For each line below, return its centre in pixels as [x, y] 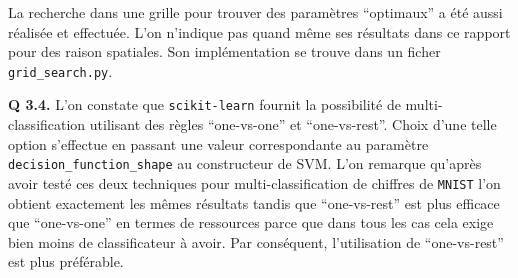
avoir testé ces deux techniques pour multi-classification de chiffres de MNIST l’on [254, 182]
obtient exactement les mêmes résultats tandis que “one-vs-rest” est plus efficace [254, 202]
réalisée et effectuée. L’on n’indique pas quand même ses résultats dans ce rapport [259, 31]
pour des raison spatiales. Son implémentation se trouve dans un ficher [224, 51]
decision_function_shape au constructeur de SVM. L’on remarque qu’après [245, 163]
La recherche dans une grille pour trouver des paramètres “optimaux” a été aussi [255, 12]
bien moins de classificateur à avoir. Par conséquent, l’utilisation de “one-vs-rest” [256, 241]
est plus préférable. [66, 261]
